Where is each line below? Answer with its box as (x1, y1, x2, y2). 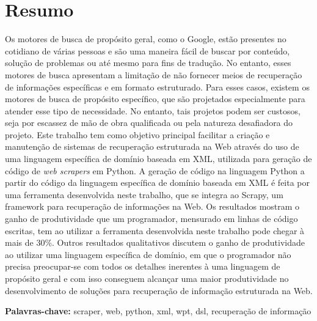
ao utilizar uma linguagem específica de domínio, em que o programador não (5, 248, 291, 260)
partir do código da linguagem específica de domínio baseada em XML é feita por (5, 176, 310, 189)
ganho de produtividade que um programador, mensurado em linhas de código (5, 212, 298, 225)
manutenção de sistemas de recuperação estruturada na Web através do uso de (5, 140, 299, 153)
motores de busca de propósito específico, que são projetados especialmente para (5, 92, 305, 105)
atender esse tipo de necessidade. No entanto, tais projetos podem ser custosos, (5, 104, 301, 117)
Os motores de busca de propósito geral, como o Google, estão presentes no (5, 32, 286, 45)
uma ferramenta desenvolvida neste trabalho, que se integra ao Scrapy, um (5, 188, 283, 201)
